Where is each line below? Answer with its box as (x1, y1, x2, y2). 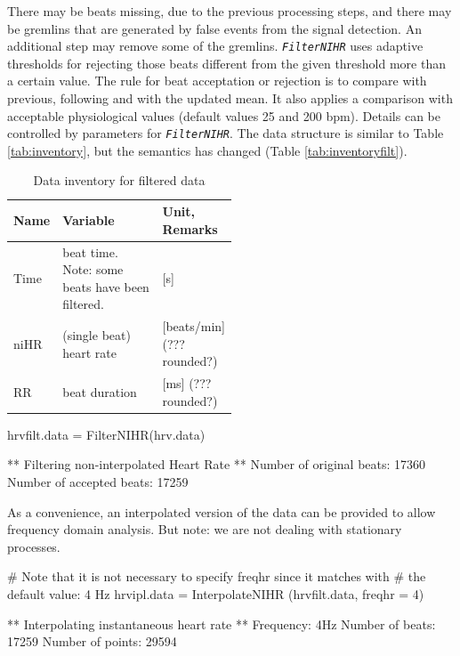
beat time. (62, 242, 118, 261)
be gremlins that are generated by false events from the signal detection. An (7, 19, 422, 37)
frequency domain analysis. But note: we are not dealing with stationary (7, 520, 402, 539)
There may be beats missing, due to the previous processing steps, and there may (7, 2, 452, 20)
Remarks (162, 219, 218, 238)
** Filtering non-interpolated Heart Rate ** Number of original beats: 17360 (7, 455, 426, 474)
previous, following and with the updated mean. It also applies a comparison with (7, 89, 453, 108)
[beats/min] (162, 317, 225, 336)
